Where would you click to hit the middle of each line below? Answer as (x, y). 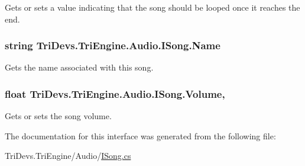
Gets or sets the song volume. (58, 116)
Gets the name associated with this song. (79, 67)
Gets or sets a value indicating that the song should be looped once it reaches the (152, 7)
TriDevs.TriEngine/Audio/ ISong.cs (68, 156)
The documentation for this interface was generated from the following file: (140, 135)
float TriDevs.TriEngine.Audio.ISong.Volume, (115, 93)
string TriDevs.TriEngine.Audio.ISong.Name (113, 45)
